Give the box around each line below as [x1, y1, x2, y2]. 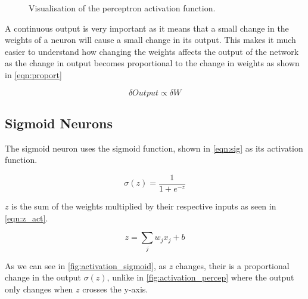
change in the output [5, 271, 81, 283]
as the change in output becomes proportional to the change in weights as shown [5, 57, 300, 69]
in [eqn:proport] [5, 68, 62, 81]
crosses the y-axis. [82, 282, 148, 295]
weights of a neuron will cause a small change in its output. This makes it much [5, 33, 296, 46]
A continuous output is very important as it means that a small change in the [5, 21, 289, 34]
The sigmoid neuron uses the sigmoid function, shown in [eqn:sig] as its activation [5, 141, 303, 154]
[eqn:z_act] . [5, 211, 48, 224]
